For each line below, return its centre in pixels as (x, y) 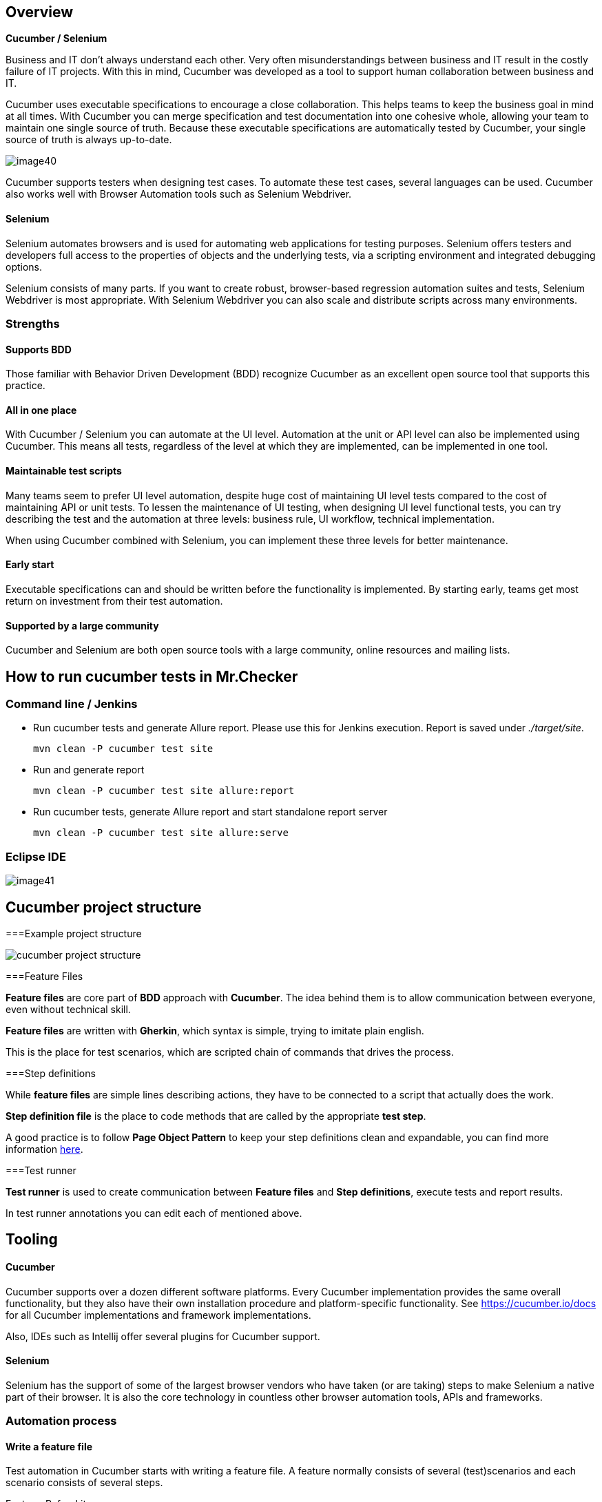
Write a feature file (49, 1446)
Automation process (61, 1421)
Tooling (32, 1240)
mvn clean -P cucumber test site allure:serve (161, 833)
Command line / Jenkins (72, 703)
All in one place (41, 410)
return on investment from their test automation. (114, 601)
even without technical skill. (68, 1009)
